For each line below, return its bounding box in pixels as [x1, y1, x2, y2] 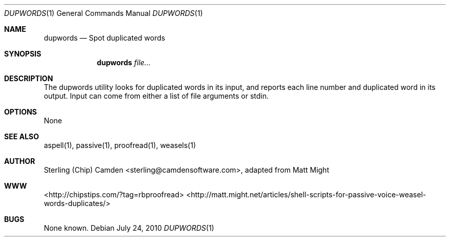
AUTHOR [4, 157, 35, 165]
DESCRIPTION [4, 74, 53, 83]
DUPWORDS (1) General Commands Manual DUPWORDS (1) [4, 9, 203, 17]
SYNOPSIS [4, 49, 42, 58]
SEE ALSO [4, 132, 39, 141]
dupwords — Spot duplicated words [44, 33, 165, 42]
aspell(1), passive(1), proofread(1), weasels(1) [44, 141, 196, 150]
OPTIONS [4, 107, 37, 116]
